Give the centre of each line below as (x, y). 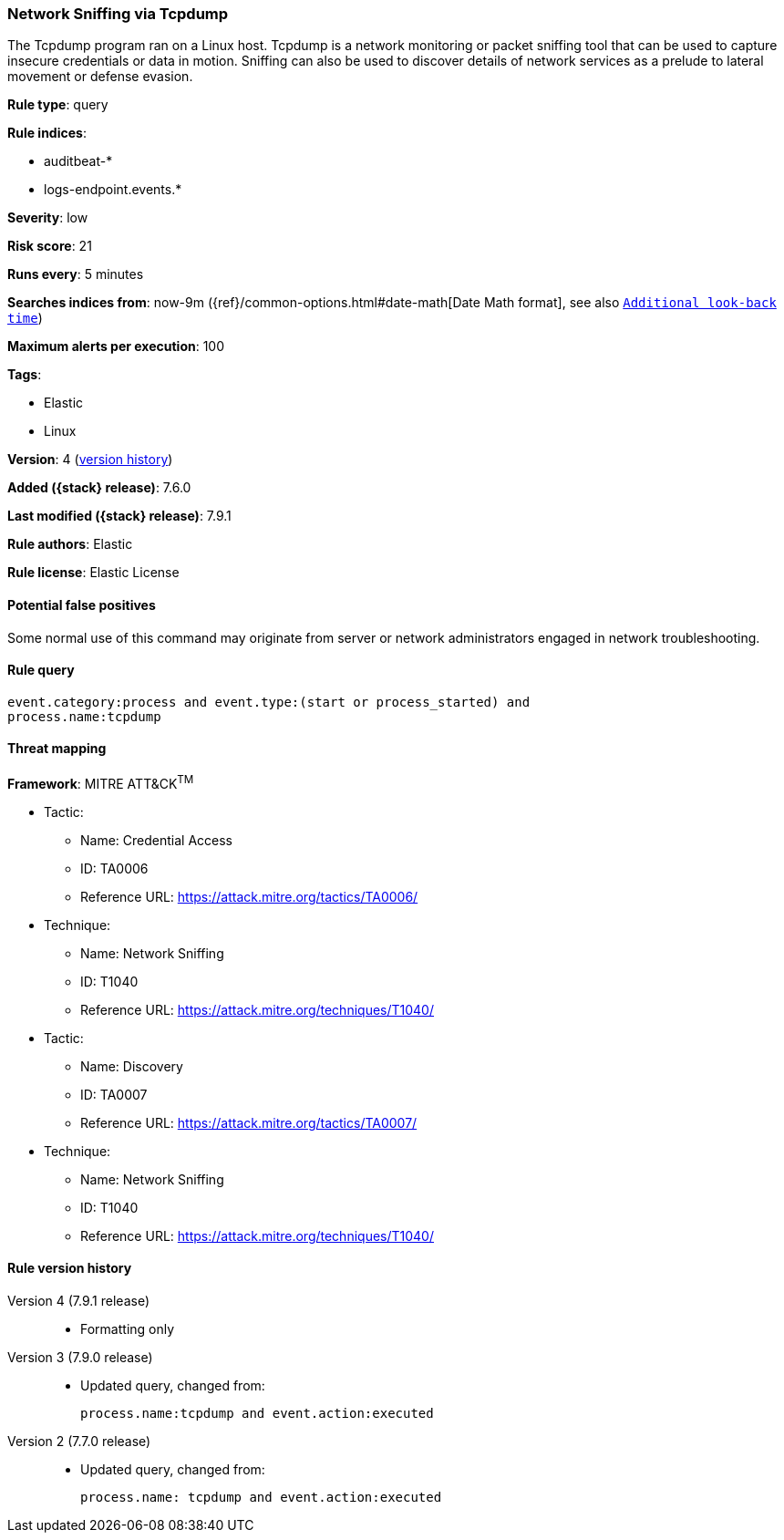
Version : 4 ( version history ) (90, 460)
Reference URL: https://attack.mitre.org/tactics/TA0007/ (249, 1122)
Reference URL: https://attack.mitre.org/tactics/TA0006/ (249, 896)
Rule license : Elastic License (93, 573)
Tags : (25, 375)
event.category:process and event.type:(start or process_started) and (269, 702)
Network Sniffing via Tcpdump (118, 14)
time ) (25, 318)
